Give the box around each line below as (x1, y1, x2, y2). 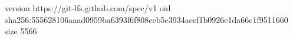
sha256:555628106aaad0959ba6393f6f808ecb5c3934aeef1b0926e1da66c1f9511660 (5, 13, 288, 25)
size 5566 (5, 25, 37, 37)
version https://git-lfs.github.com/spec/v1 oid (5, 2, 171, 14)
